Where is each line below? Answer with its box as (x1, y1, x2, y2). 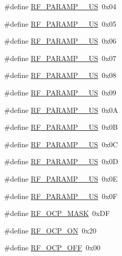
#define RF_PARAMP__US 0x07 (4, 52, 116, 63)
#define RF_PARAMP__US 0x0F (4, 190, 117, 201)
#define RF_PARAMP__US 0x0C (4, 139, 118, 149)
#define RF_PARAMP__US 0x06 (4, 35, 116, 46)
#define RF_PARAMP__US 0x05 (4, 18, 116, 29)
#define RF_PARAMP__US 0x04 (4, 1, 116, 11)
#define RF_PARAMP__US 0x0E (4, 173, 118, 184)
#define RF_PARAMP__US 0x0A (4, 104, 118, 115)
